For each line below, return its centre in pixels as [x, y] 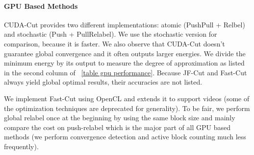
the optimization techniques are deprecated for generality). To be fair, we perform [127, 108]
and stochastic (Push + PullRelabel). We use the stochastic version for [111, 34]
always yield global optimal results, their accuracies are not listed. [103, 82]
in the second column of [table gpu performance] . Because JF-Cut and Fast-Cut [126, 72]
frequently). [21, 146]
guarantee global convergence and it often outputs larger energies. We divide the [125, 53]
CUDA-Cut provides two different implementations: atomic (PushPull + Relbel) [125, 24]
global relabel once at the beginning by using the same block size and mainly [120, 118]
